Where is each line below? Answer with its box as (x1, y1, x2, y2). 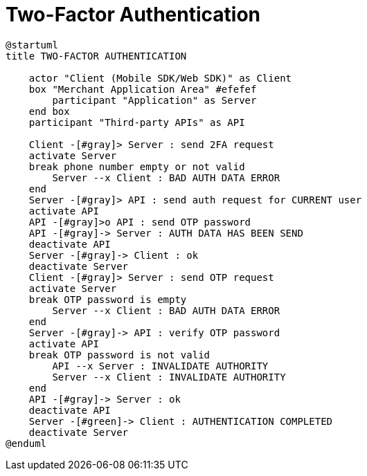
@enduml (6, 437, 47, 449)
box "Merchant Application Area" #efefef (28, 83, 257, 95)
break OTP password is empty (28, 293, 187, 305)
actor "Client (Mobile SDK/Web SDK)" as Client (28, 72, 292, 84)
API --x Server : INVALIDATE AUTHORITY (52, 360, 269, 372)
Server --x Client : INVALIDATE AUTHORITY (52, 371, 286, 383)
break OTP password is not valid (28, 349, 211, 360)
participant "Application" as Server (52, 94, 257, 106)
